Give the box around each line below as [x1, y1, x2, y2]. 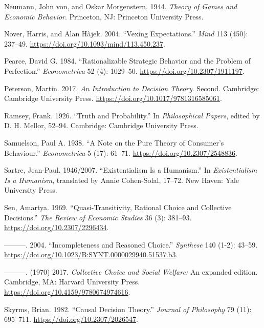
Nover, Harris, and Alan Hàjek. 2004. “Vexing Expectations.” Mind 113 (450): [4, 28, 248, 39]
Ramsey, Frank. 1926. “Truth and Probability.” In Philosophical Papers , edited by [4, 110, 260, 120]
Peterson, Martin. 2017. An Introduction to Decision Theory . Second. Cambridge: [4, 83, 259, 93]
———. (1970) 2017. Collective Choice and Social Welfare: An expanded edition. [4, 266, 258, 277]
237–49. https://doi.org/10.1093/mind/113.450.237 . [4, 38, 165, 49]
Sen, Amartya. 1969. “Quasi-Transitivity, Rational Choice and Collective [4, 201, 232, 212]
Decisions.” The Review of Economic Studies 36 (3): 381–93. [4, 212, 192, 222]
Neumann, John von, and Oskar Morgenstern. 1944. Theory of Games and [4, 1, 237, 11]
